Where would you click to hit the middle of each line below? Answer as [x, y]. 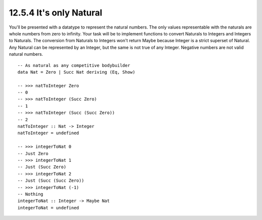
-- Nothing [31, 194]
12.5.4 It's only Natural [56, 13]
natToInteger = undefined [49, 133]
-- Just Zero [33, 153]
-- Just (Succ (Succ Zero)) [51, 181]
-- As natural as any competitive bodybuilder [74, 65]
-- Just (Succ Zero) [42, 167]
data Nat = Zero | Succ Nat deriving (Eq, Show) [76, 72]
